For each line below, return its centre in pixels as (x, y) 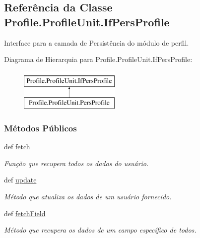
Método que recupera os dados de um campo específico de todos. (100, 230)
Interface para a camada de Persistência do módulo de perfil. (97, 42)
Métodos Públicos (40, 128)
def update (20, 180)
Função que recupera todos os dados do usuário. (76, 163)
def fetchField (25, 213)
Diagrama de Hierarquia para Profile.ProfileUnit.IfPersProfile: (98, 59)
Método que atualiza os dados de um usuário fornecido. (88, 196)
